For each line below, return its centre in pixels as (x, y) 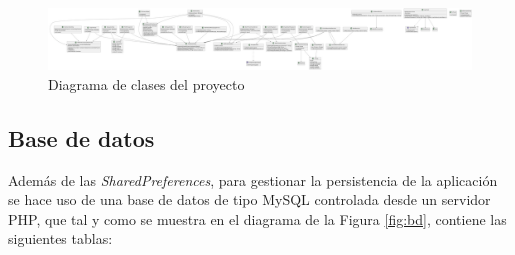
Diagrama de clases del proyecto (146, 83)
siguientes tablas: (60, 238)
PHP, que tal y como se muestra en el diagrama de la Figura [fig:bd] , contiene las (257, 218)
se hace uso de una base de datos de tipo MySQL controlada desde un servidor (249, 199)
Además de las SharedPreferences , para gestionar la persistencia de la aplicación (253, 179)
